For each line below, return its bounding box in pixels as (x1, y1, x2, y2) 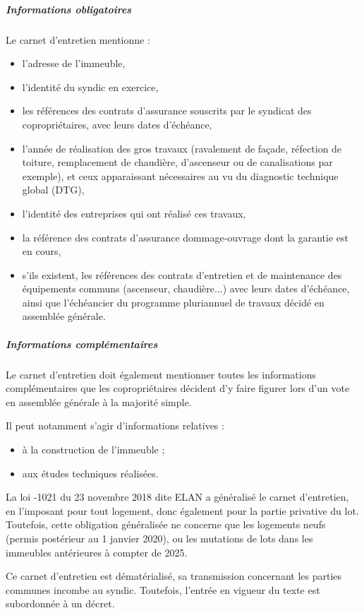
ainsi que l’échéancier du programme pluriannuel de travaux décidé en (22, 294, 324, 309)
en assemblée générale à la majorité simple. (6, 394, 192, 409)
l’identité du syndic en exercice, (22, 79, 159, 94)
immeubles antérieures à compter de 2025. (6, 544, 188, 559)
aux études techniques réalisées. (22, 465, 159, 480)
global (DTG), (22, 182, 85, 197)
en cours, (22, 244, 61, 258)
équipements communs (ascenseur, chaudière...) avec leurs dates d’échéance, (22, 281, 350, 296)
